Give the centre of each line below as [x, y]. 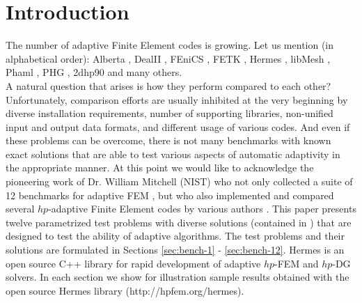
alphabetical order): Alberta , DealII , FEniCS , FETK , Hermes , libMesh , [168, 58]
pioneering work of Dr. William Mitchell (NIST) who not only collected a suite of [179, 181]
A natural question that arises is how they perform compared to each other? [168, 85]
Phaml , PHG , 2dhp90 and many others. [94, 72]
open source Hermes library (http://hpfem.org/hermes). [125, 290]
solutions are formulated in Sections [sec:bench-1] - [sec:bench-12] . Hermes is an [175, 250]
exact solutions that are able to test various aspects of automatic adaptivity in [173, 154]
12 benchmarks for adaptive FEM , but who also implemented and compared [170, 195]
